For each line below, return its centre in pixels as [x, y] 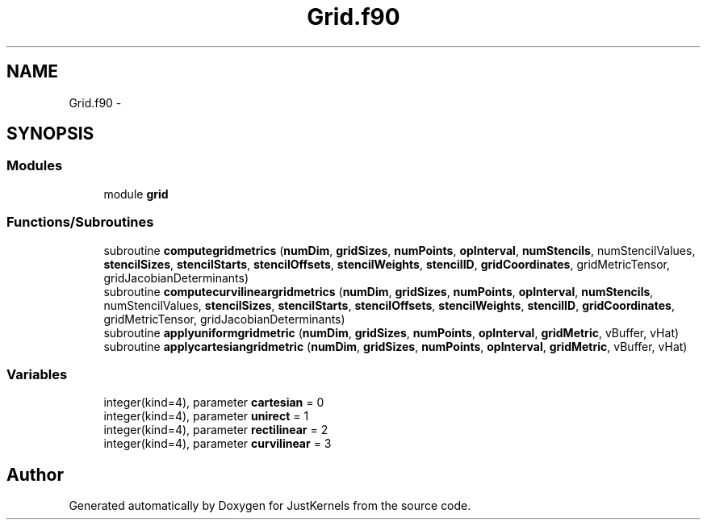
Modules [35, 166]
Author [35, 474]
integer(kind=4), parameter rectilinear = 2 [216, 430]
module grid [136, 194]
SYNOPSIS [50, 134]
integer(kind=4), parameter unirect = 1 [206, 416]
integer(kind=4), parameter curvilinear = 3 [218, 444]
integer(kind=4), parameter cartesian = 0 [214, 403]
